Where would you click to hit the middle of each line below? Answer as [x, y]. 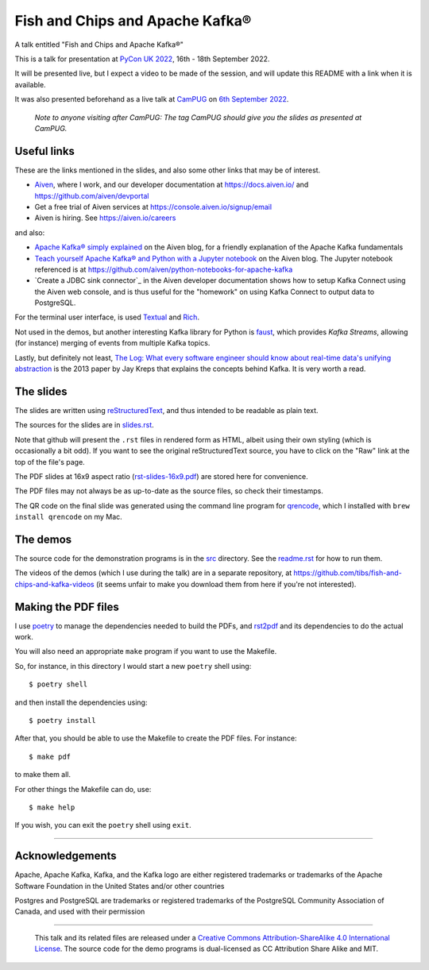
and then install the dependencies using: [81, 702]
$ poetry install [62, 721]
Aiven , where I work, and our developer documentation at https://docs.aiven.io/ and [172, 185]
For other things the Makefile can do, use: [83, 789]
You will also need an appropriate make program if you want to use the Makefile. [146, 651]
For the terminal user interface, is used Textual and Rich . [107, 317]
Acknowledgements [66, 856]
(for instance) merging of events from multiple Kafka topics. [112, 343]
